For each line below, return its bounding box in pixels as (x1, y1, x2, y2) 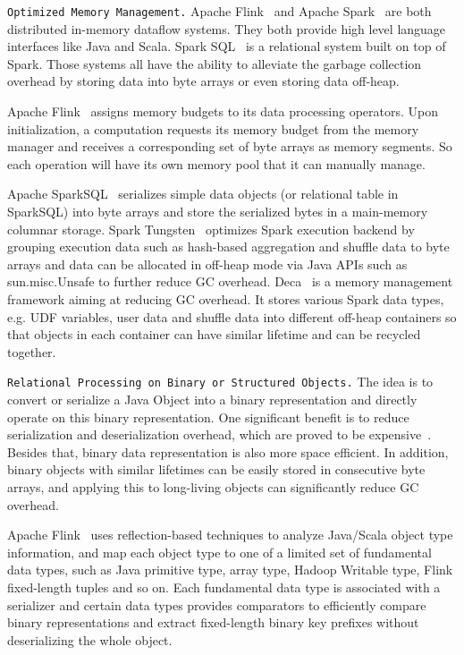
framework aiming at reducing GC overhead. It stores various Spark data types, (7, 289, 444, 308)
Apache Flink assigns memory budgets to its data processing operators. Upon (7, 102, 439, 121)
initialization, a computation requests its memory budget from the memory (7, 119, 419, 138)
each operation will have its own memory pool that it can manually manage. (7, 154, 426, 173)
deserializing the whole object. (7, 630, 173, 649)
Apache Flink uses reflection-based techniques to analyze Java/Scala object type (7, 525, 453, 544)
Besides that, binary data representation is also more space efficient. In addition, (7, 442, 449, 461)
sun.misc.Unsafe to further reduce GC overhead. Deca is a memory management (7, 272, 453, 291)
